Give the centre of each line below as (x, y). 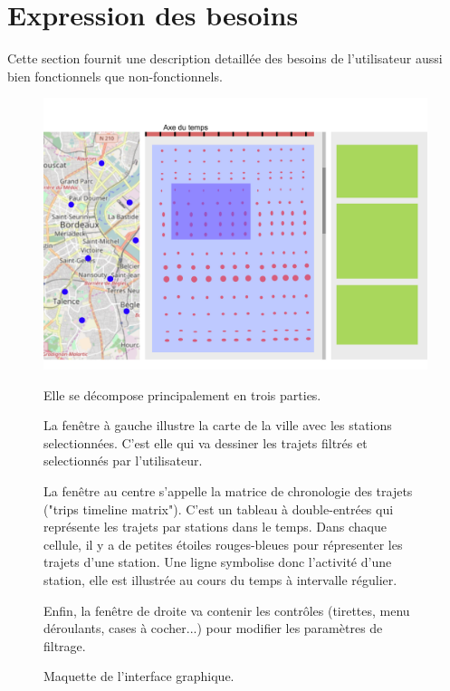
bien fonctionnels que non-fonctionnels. (115, 76)
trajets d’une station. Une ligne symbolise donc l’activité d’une (218, 562)
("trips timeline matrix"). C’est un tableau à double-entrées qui (219, 509)
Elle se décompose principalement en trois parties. (182, 394)
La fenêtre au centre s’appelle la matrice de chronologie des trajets (228, 491)
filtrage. (65, 645)
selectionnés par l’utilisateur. (123, 461)
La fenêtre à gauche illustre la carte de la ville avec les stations (218, 425)
